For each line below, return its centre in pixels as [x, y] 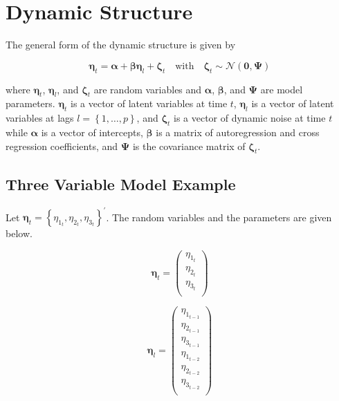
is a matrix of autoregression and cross [238, 132]
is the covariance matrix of [189, 146]
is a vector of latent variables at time [149, 103]
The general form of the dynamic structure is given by [121, 45]
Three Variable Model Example [121, 184]
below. [19, 233]
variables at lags [40, 118]
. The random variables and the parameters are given [219, 216]
